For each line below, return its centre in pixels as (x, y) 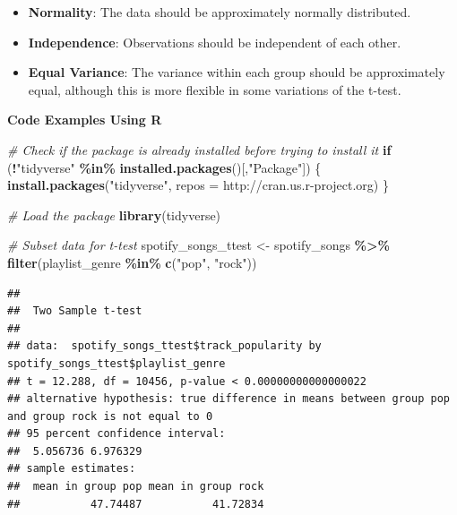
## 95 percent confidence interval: (116, 434)
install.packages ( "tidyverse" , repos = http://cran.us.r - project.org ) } (198, 185)
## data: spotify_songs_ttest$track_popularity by (164, 346)
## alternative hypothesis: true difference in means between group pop (228, 399)
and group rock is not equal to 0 (110, 416)
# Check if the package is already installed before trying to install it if (199, 149)
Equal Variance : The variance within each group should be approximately (237, 72)
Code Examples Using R (85, 120)
